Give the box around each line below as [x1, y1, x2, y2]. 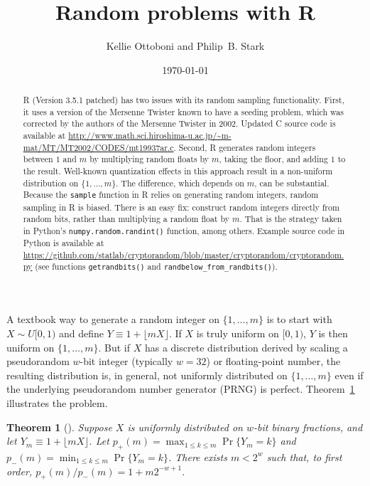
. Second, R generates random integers [173, 141, 316, 153]
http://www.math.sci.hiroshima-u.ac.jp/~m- [68, 130, 232, 142]
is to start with [266, 312, 332, 327]
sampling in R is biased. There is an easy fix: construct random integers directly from [23, 201, 339, 213]
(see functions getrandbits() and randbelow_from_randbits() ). [35, 260, 278, 273]
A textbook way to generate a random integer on [6, 312, 219, 327]
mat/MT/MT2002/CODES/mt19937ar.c [23, 141, 174, 153]
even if [334, 367, 364, 382]
